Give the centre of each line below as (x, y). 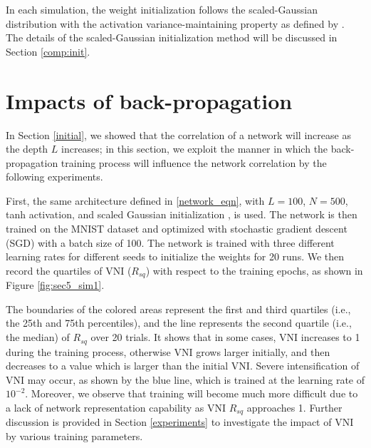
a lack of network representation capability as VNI (116, 407)
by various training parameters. (74, 436)
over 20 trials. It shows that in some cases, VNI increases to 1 (225, 337)
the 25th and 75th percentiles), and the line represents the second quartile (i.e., (179, 323)
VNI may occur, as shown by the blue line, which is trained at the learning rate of (185, 379)
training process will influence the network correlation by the (194, 162)
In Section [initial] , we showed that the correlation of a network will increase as (178, 134)
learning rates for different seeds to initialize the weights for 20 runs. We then (175, 256)
